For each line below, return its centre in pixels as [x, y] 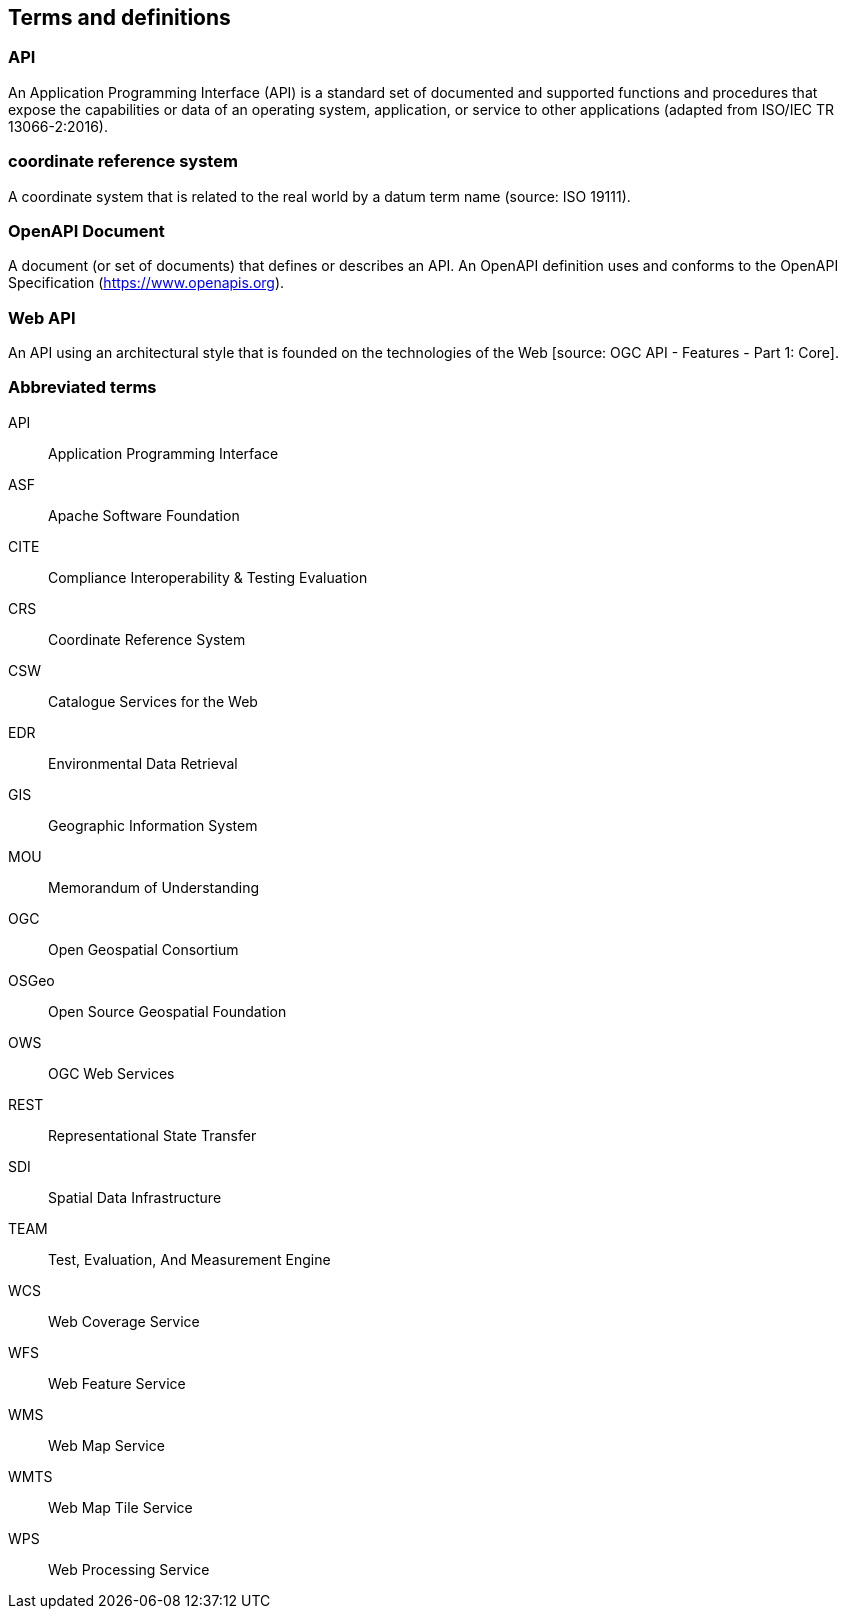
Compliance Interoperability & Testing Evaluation [208, 577]
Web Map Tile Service [120, 1507]
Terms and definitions [119, 17]
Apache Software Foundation [144, 515]
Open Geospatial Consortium [143, 949]
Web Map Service [106, 1445]
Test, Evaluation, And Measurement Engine [189, 1259]
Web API [42, 317]
